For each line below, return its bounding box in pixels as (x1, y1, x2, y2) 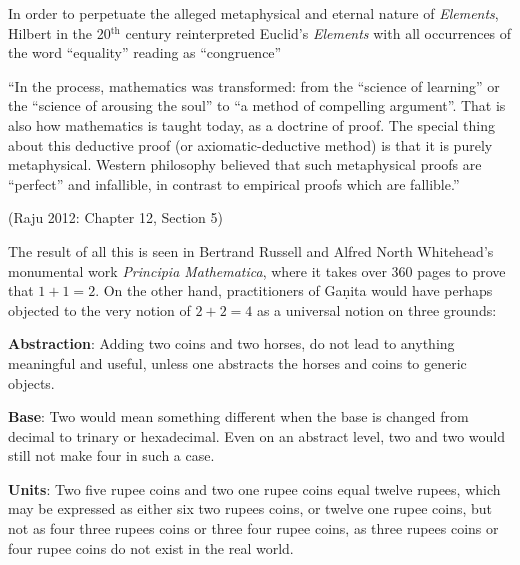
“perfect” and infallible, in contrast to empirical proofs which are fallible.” (8, 173, 460, 194)
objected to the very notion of (8, 299, 191, 320)
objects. (8, 372, 55, 393)
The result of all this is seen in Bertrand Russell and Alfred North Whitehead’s (8, 240, 494, 261)
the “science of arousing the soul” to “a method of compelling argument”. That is (8, 95, 506, 116)
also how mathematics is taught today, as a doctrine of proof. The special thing (8, 114, 495, 135)
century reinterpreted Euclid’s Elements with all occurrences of (125, 22, 512, 43)
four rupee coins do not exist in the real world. (8, 537, 294, 558)
